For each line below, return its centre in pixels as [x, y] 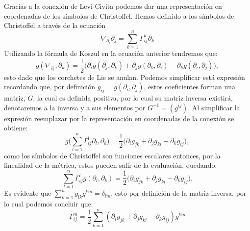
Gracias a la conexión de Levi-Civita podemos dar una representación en [113, 6]
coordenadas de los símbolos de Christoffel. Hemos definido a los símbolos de [119, 15]
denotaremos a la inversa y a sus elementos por [75, 107]
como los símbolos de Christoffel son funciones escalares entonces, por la [112, 155]
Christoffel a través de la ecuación [55, 25]
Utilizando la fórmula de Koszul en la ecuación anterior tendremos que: [111, 53]
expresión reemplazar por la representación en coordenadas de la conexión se [119, 118]
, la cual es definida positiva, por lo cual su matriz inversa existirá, [133, 97]
